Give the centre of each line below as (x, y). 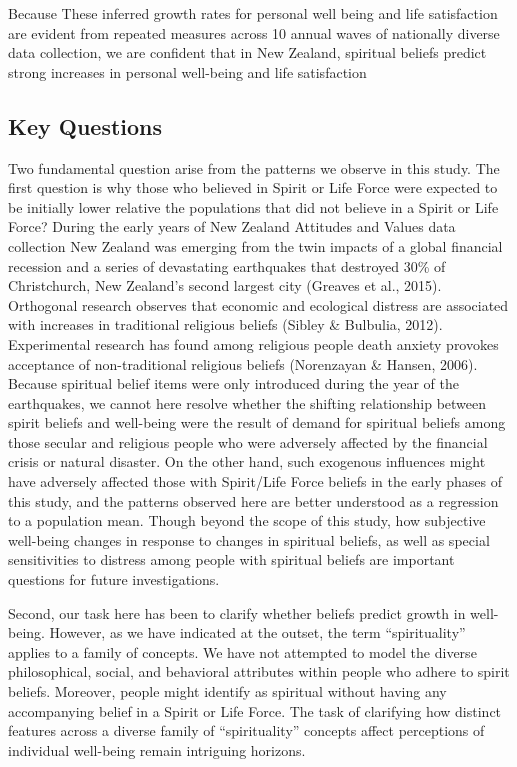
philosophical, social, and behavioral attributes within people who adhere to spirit (259, 671)
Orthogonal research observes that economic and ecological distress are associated (258, 304)
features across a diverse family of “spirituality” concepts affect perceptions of (246, 730)
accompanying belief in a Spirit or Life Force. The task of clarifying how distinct (255, 710)
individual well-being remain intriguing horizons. (157, 749)
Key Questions (85, 125)
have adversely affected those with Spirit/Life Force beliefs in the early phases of (255, 481)
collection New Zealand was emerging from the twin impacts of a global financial (255, 245)
